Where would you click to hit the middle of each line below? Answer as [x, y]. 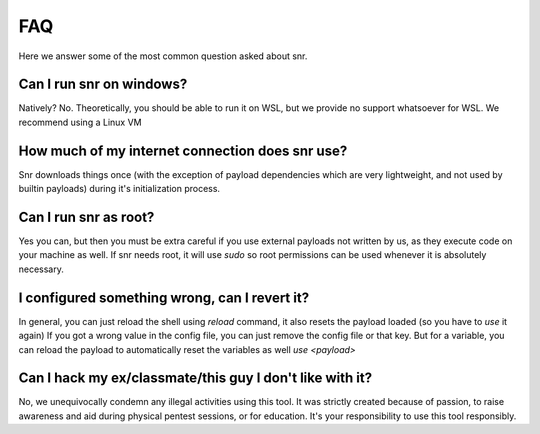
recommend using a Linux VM [80, 122]
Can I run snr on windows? [103, 84]
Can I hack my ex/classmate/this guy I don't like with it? [195, 378]
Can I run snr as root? [86, 216]
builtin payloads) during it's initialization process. [119, 189]
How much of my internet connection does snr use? [183, 150]
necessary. [41, 269]
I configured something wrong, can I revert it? [164, 297]
